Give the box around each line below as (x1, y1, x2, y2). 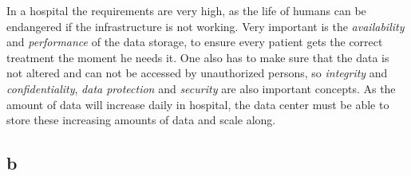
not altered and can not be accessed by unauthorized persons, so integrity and (6, 65, 388, 81)
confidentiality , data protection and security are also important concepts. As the (6, 80, 396, 96)
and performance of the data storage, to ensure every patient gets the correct (6, 33, 383, 50)
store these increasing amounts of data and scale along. (6, 111, 276, 128)
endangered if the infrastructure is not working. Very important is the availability (6, 18, 405, 34)
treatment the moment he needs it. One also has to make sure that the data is (6, 49, 389, 65)
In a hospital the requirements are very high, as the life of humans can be (6, 2, 366, 18)
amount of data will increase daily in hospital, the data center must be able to (6, 96, 389, 112)
